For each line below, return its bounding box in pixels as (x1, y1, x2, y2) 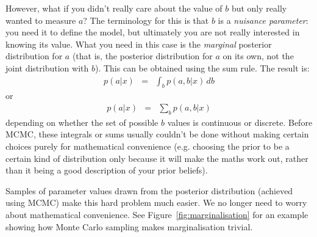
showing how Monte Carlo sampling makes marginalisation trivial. (5, 220, 253, 233)
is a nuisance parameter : (218, 13, 308, 26)
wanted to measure (5, 13, 76, 26)
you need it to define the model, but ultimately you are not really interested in (5, 26, 300, 38)
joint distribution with (5, 61, 89, 74)
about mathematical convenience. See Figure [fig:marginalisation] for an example (5, 208, 308, 221)
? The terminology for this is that (83, 13, 209, 26)
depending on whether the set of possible (5, 115, 158, 128)
